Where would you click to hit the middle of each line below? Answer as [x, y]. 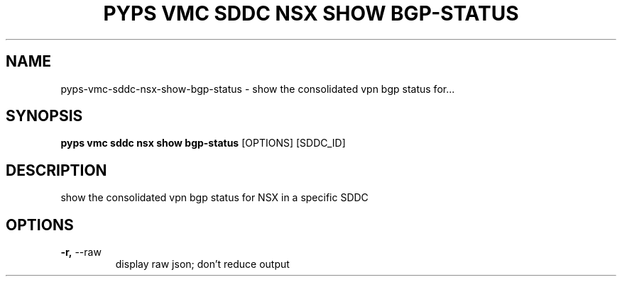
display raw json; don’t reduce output [202, 264]
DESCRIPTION [56, 170]
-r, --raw [81, 252]
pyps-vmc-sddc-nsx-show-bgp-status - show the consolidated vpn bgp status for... [258, 89]
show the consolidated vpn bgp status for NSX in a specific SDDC [214, 198]
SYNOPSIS [44, 116]
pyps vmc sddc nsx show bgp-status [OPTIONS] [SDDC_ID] [203, 143]
